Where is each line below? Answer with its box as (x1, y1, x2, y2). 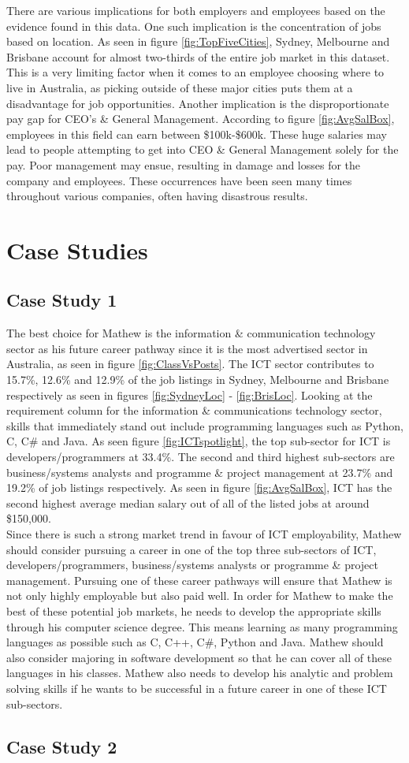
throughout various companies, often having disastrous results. (6, 188, 308, 204)
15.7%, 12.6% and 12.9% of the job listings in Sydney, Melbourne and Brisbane (6, 371, 389, 388)
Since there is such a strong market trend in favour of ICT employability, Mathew (6, 526, 402, 542)
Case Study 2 (6, 734, 117, 758)
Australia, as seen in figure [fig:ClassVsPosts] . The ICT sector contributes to (6, 355, 374, 372)
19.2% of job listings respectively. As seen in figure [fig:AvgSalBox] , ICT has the (6, 479, 392, 496)
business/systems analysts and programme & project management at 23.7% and (6, 463, 393, 480)
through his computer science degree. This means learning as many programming (6, 618, 398, 635)
